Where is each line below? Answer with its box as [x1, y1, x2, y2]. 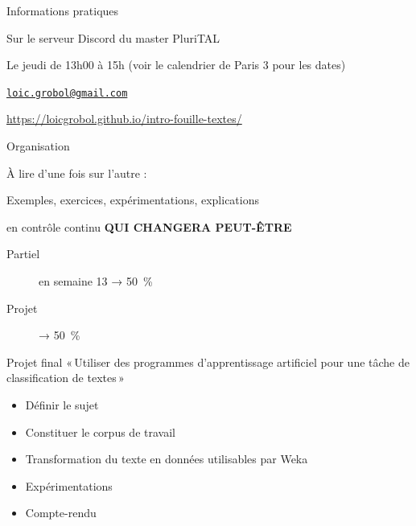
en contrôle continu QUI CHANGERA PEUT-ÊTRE [6, 218, 292, 235]
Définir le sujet [25, 396, 99, 413]
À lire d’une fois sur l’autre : [6, 164, 147, 181]
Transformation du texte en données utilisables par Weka [25, 450, 308, 467]
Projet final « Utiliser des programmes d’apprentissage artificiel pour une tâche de [6, 353, 410, 370]
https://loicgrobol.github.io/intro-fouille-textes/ [6, 110, 242, 127]
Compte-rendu [25, 504, 97, 521]
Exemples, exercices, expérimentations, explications [6, 191, 260, 208]
